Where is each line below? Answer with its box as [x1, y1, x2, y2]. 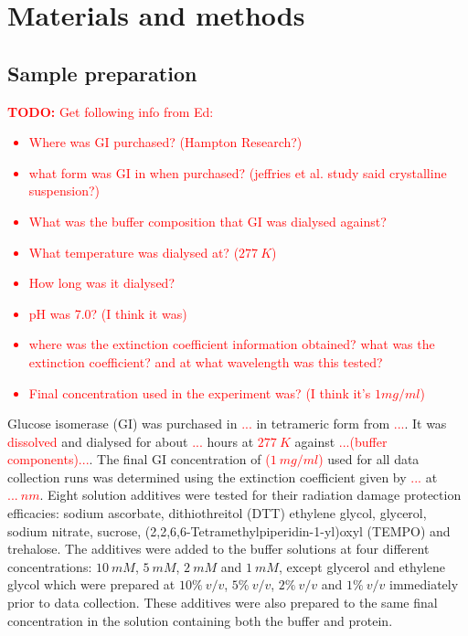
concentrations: [7, 556, 92, 576]
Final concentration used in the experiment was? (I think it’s [28, 383, 371, 402]
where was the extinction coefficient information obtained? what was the [28, 334, 435, 354]
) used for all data [318, 450, 420, 469]
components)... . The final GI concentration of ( [7, 450, 271, 469]
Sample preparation [7, 58, 197, 87]
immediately [389, 575, 459, 594]
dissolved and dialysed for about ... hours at [7, 431, 254, 450]
